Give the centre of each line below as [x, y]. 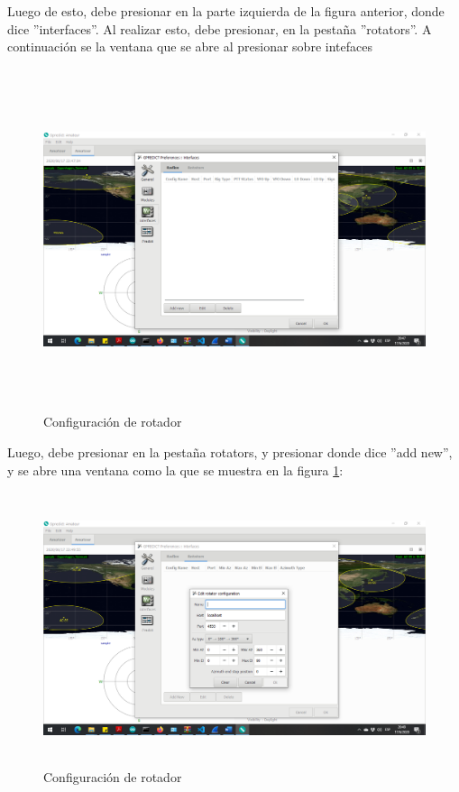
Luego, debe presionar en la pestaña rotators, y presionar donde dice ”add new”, [230, 451]
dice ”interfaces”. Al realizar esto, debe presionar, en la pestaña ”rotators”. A [220, 28]
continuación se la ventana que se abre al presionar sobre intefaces [190, 46]
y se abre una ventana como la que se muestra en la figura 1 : [175, 470]
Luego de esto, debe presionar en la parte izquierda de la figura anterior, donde [226, 11]
